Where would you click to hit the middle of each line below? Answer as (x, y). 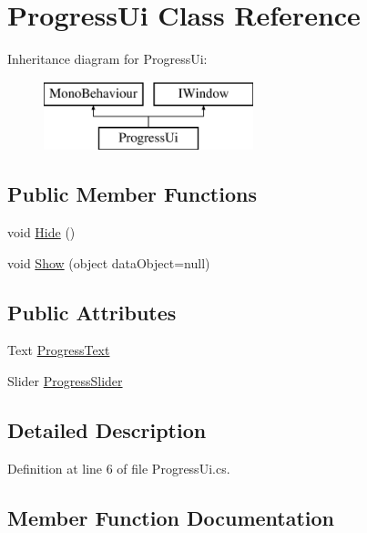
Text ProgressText (59, 350)
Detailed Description (107, 430)
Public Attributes (92, 312)
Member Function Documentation (171, 517)
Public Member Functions (132, 194)
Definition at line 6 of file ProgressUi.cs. (119, 468)
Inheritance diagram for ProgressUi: (107, 59)
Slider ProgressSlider (65, 381)
